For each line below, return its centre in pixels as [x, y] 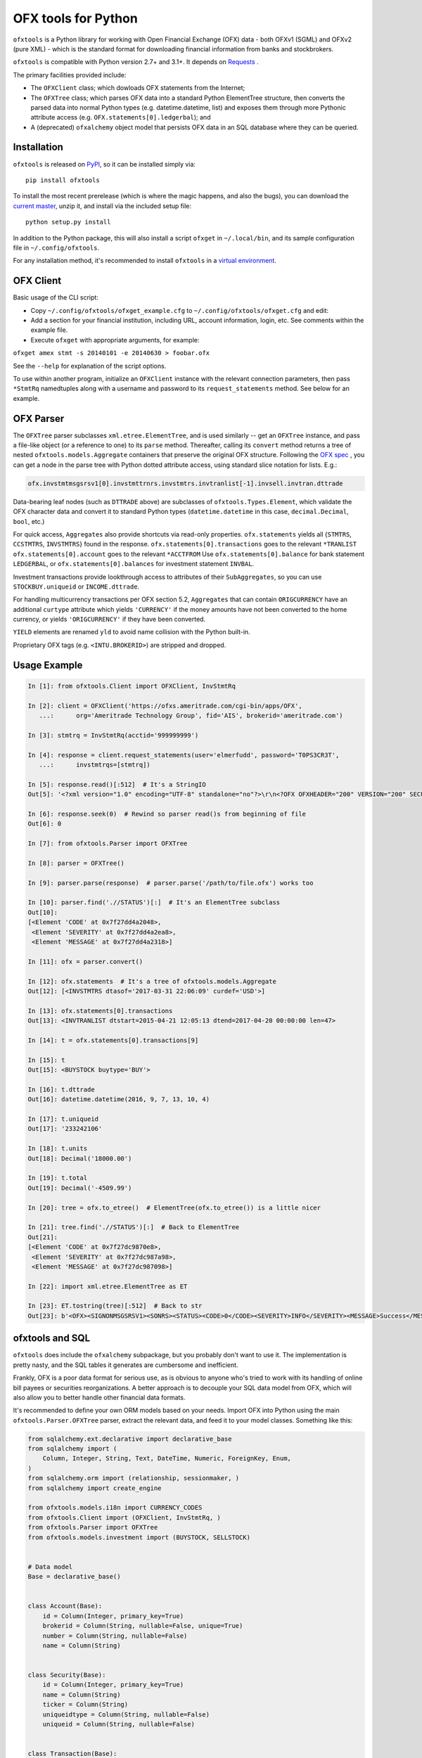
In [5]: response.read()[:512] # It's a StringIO [117, 784]
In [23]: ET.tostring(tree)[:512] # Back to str [115, 1306]
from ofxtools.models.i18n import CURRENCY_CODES [115, 1508]
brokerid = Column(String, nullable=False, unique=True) [143, 1626]
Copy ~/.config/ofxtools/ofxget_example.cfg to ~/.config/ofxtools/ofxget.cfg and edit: [180, 310]
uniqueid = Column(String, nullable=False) [119, 1724]
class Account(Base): [65, 1606]
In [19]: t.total [58, 1178]
